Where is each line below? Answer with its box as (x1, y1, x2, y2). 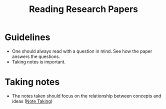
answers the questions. (11, 53, 60, 59)
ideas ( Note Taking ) (11, 98, 53, 104)
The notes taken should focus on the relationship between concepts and (11, 92, 161, 98)
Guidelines (4, 31, 50, 43)
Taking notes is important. (11, 58, 66, 64)
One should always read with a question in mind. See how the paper (11, 48, 152, 54)
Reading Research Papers (28, 3, 138, 15)
